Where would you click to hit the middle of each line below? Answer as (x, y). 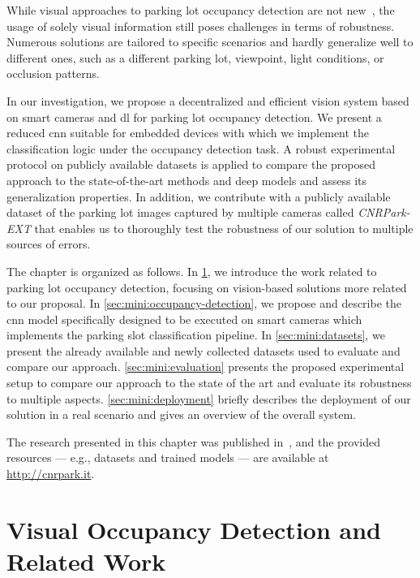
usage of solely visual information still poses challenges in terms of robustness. (201, 26)
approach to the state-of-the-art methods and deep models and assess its (186, 180)
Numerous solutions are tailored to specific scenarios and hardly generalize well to (210, 42)
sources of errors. (49, 244)
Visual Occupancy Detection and (194, 529)
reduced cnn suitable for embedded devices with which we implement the (188, 133)
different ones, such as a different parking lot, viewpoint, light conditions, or (195, 57)
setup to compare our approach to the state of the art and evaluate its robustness (209, 383)
